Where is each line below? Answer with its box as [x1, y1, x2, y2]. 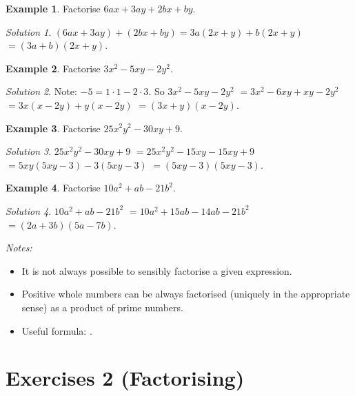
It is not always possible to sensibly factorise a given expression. [21, 263, 292, 278]
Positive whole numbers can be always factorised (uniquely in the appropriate [21, 286, 350, 301]
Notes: [6, 240, 32, 255]
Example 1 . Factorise [6, 1, 101, 15]
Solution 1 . [6, 24, 52, 39]
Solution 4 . [6, 203, 52, 218]
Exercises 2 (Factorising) [6, 364, 245, 392]
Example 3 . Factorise [6, 121, 101, 135]
